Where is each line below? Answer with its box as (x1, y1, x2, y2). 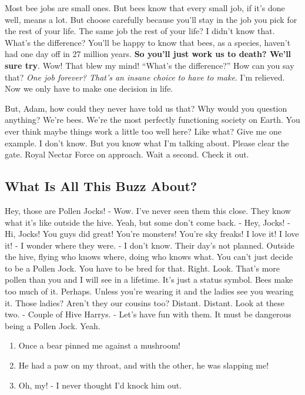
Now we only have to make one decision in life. (5, 82, 173, 95)
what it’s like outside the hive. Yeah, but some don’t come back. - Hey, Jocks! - (5, 216, 290, 228)
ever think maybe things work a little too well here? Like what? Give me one (5, 125, 281, 137)
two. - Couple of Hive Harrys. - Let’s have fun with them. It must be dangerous (5, 308, 291, 320)
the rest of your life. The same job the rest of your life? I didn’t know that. (5, 25, 275, 37)
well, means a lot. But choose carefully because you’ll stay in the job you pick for (5, 13, 297, 25)
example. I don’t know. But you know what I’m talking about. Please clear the (5, 136, 289, 149)
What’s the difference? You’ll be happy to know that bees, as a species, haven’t (5, 36, 291, 48)
